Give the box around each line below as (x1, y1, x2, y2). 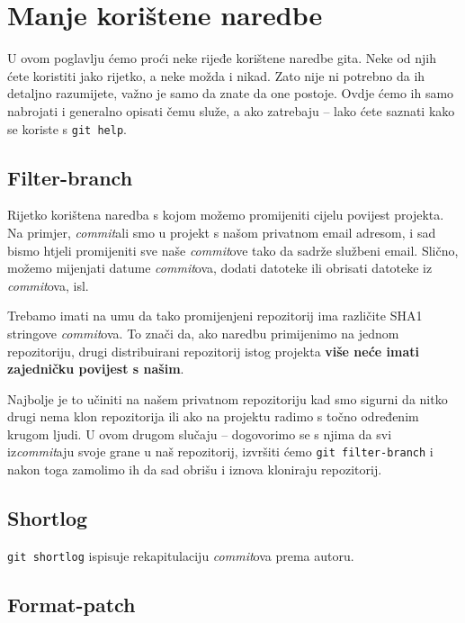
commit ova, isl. (7, 275, 89, 294)
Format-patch (7, 590, 136, 618)
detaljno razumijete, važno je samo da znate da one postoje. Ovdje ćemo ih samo (7, 84, 454, 103)
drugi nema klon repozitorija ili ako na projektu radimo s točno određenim (7, 407, 419, 426)
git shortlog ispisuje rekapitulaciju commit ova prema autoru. (7, 546, 354, 564)
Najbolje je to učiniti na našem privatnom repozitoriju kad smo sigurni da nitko (7, 389, 448, 408)
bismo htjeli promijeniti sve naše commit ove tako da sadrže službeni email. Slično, (7, 240, 459, 259)
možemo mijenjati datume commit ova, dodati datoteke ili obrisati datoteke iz (7, 258, 433, 277)
